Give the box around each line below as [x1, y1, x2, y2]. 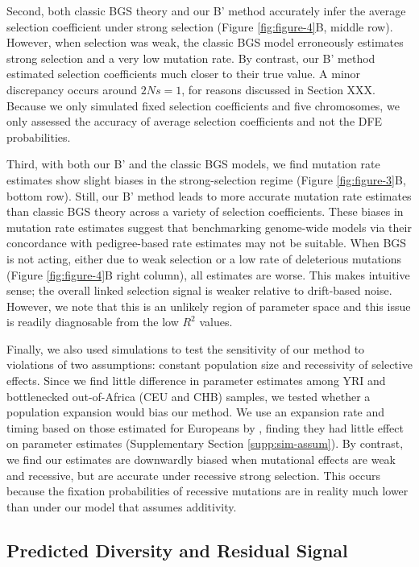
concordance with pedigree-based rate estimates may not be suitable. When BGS [6, 234, 407, 251]
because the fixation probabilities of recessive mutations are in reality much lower [6, 482, 409, 499]
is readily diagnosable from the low [6, 313, 179, 330]
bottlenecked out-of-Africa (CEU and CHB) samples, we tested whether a [6, 387, 371, 404]
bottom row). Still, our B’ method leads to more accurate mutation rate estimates [6, 187, 412, 204]
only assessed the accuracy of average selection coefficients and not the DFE [6, 113, 383, 130]
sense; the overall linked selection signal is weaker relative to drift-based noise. [6, 282, 392, 299]
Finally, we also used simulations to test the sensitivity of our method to [6, 340, 365, 357]
